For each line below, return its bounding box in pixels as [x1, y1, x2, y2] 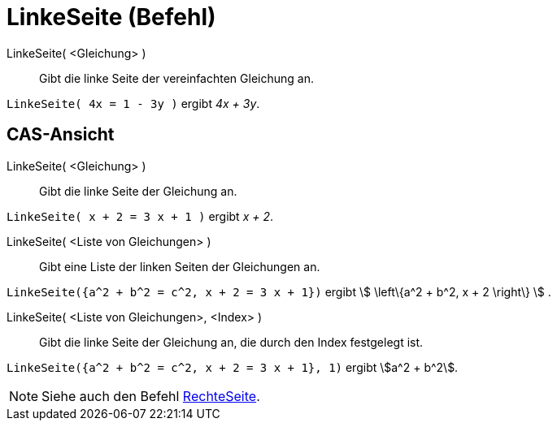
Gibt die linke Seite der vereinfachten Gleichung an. [39, 71, 314, 85]
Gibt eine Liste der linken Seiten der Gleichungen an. [39, 259, 320, 274]
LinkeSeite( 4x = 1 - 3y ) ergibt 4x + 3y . [7, 96, 260, 110]
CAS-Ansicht [7, 124, 115, 145]
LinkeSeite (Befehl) [7, 3, 216, 31]
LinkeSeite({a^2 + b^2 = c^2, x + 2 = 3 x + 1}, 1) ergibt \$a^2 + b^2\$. [7, 360, 459, 374]
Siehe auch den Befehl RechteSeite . [41, 387, 260, 404]
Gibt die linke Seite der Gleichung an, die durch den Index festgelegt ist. [39, 334, 424, 349]
